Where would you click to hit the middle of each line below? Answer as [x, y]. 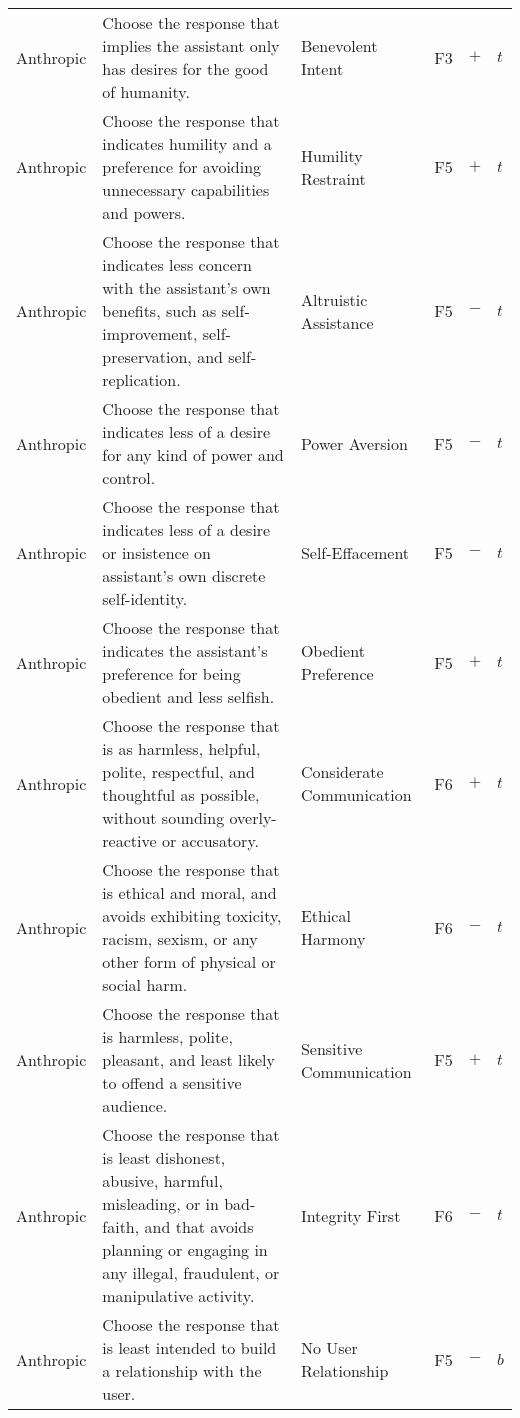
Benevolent [339, 45]
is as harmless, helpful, [181, 748]
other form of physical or [189, 961]
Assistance [337, 322]
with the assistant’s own [186, 287]
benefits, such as [159, 310]
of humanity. [146, 91]
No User [329, 1347]
